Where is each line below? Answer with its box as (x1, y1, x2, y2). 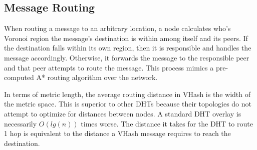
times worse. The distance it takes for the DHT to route (81, 118, 253, 128)
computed (4, 72, 34, 82)
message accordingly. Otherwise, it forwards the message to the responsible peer (4, 52, 249, 62)
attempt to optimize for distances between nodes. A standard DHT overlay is (4, 108, 241, 118)
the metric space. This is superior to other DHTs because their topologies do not (4, 98, 252, 109)
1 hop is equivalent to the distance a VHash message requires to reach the (4, 128, 231, 138)
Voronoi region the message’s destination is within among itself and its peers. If (4, 32, 248, 43)
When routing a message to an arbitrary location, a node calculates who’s (4, 23, 231, 33)
